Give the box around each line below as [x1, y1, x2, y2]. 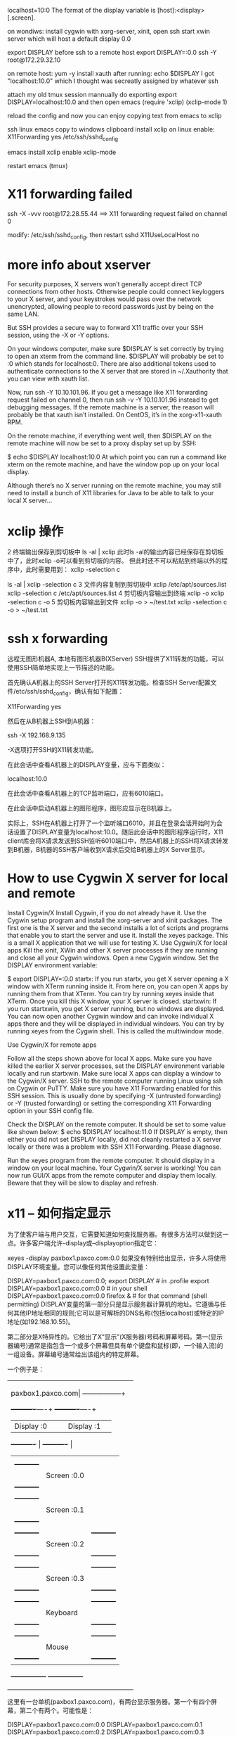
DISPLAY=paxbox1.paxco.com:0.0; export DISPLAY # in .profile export [7, 1277, 209, 1285]
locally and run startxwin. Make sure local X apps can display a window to [7, 1069, 221, 1078]
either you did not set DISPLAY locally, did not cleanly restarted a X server [7, 1135, 222, 1144]
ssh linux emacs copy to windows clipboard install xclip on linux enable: [7, 125, 216, 133]
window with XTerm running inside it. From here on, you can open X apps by [7, 982, 228, 991]
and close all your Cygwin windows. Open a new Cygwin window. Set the [7, 953, 219, 962]
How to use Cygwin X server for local [7, 870, 228, 886]
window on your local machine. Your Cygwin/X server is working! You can [7, 1164, 221, 1172]
